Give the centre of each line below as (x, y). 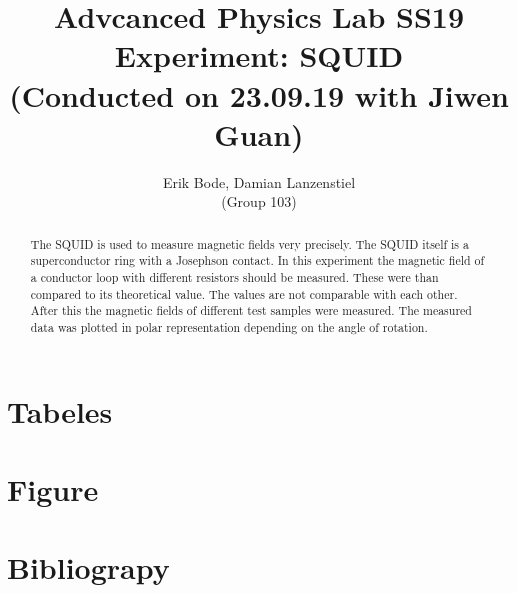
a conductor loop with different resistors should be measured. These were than (234, 276)
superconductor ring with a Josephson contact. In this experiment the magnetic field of (257, 260)
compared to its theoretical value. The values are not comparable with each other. (244, 293)
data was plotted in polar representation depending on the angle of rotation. (229, 326)
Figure (53, 488)
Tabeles (60, 410)
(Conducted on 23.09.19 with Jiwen (259, 94)
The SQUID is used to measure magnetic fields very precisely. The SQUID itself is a (249, 243)
